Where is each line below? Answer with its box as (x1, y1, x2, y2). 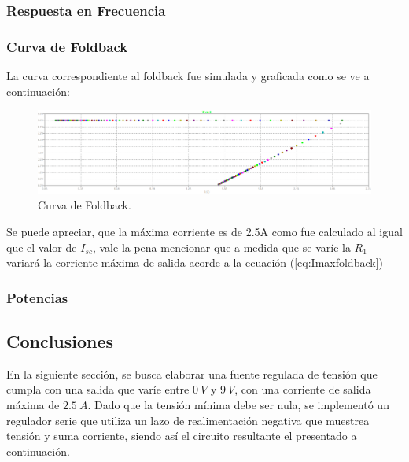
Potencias (6, 287, 68, 307)
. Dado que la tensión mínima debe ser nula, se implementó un (87, 396, 389, 412)
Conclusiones (6, 328, 114, 353)
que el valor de (6, 238, 77, 255)
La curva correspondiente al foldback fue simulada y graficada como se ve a (6, 68, 370, 84)
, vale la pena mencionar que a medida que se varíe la (92, 238, 351, 255)
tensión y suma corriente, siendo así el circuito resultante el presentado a (6, 427, 357, 444)
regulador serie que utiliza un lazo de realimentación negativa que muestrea (6, 412, 370, 428)
